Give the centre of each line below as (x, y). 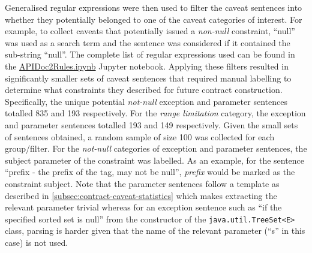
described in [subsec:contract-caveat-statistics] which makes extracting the (141, 195)
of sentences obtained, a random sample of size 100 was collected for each (140, 136)
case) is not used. (37, 242)
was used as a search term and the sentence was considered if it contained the (148, 42)
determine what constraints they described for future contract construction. (144, 90)
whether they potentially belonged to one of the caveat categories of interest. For (154, 19)
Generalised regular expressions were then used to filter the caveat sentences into (154, 7)
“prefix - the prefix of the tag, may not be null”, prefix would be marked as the (150, 172)
